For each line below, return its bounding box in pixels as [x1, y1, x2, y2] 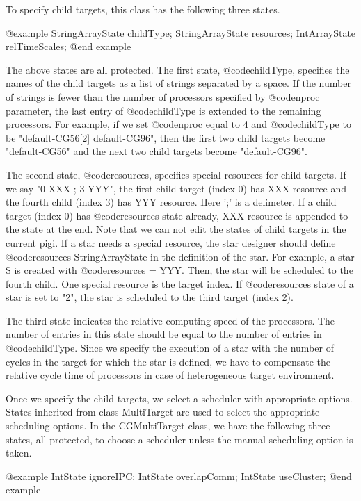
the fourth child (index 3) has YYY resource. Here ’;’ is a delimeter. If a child [6, 195, 337, 209]
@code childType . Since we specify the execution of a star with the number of [6, 340, 334, 355]
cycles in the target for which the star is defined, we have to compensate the [6, 354, 331, 368]
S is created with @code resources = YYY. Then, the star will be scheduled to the [6, 263, 353, 277]
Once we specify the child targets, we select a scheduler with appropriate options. [6, 391, 353, 405]
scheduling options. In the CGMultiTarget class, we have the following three [6, 418, 330, 433]
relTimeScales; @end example [6, 39, 131, 54]
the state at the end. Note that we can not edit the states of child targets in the [6, 222, 346, 236]
